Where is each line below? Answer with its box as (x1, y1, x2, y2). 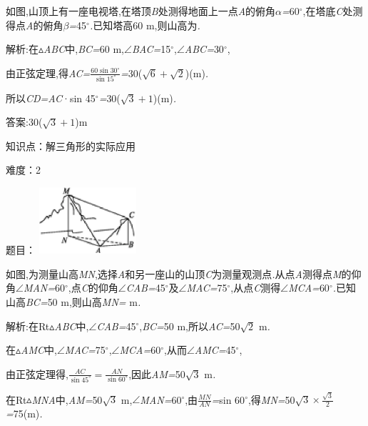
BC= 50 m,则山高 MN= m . (26, 294, 141, 309)
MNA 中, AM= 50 (31, 392, 103, 407)
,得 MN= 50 (247, 392, 295, 407)
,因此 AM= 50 (128, 366, 185, 381)
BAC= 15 (131, 41, 171, 56)
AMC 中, (21, 342, 57, 357)
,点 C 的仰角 (68, 280, 118, 295)
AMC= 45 (194, 342, 236, 357)
